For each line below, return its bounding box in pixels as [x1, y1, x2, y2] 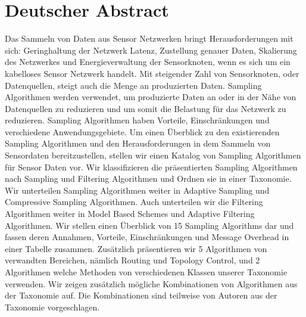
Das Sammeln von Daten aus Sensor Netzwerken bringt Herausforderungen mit [5, 32, 293, 45]
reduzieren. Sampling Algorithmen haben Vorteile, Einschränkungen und [5, 114, 270, 126]
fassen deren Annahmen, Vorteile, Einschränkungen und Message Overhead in [5, 231, 289, 243]
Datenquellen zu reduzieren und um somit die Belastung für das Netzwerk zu [5, 102, 286, 114]
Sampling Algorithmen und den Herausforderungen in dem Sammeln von [5, 137, 271, 150]
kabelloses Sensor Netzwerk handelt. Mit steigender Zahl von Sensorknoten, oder [5, 67, 299, 79]
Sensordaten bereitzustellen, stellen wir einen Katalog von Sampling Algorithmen [5, 149, 301, 161]
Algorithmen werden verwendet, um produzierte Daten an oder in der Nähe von [5, 91, 296, 103]
